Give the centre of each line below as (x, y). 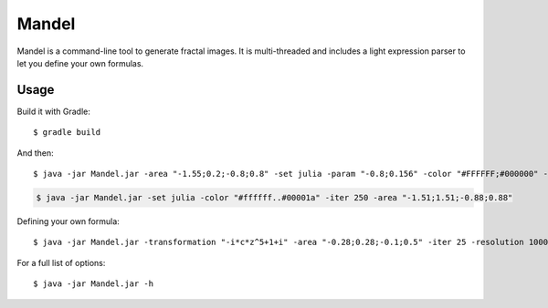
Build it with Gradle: (54, 111)
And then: (35, 153)
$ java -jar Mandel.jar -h (94, 284)
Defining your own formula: (68, 221)
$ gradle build (67, 133)
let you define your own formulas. (80, 63)
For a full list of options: (61, 262)
